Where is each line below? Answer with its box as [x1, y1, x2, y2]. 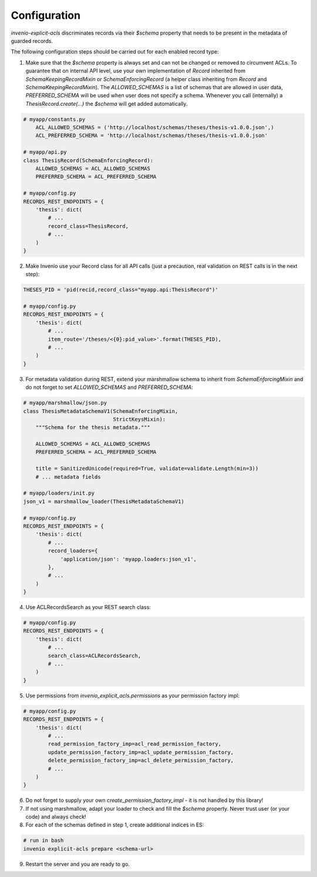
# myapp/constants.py [23, 116, 86, 123]
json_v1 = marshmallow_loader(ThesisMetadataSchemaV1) [23, 498, 184, 505]
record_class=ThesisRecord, [48, 223, 129, 229]
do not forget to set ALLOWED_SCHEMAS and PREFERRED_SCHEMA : [25, 384, 194, 391]
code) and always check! [25, 814, 86, 821]
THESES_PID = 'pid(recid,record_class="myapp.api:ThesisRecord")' [23, 287, 218, 293]
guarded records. [11, 37, 53, 44]
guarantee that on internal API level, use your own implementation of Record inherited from [25, 68, 246, 75]
